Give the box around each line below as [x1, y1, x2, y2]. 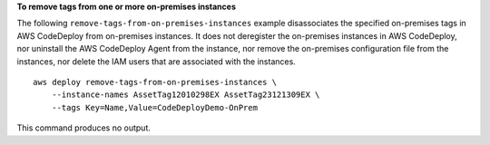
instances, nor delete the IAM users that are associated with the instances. [16, 55, 297, 67]
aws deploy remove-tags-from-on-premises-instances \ [33, 77, 277, 87]
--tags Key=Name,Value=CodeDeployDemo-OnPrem [51, 102, 259, 112]
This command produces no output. [16, 122, 152, 133]
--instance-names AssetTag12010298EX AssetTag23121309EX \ [51, 90, 320, 100]
